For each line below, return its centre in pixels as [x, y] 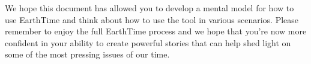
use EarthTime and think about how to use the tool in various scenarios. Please [152, 19]
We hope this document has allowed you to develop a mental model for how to [149, 8]
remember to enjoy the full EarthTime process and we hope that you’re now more [156, 31]
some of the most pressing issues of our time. [87, 54]
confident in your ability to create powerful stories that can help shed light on [148, 42]
